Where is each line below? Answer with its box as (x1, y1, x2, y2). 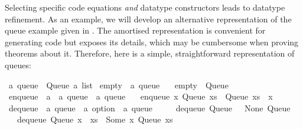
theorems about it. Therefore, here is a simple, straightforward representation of (5, 47, 295, 59)
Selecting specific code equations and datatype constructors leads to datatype (5, 1, 285, 13)
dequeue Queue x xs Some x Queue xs (17, 113, 173, 125)
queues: (5, 58, 31, 71)
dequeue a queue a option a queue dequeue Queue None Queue (8, 101, 291, 114)
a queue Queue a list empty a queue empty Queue (8, 78, 229, 91)
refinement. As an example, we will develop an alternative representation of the (5, 12, 292, 25)
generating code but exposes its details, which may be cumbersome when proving (5, 35, 299, 48)
